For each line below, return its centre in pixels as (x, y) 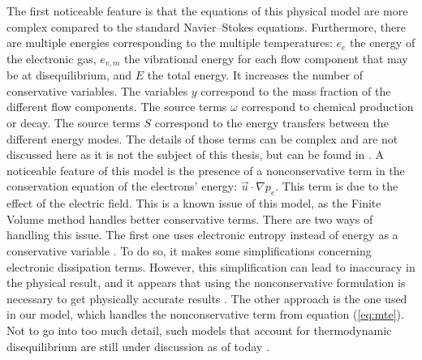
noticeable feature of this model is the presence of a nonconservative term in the (206, 170)
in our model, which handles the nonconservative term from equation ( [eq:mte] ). (205, 314)
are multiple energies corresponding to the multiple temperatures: (170, 43)
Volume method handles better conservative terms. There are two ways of (190, 219)
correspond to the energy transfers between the (271, 123)
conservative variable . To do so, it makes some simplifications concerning (189, 250)
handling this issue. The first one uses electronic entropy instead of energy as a (202, 235)
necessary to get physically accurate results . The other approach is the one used (207, 298)
